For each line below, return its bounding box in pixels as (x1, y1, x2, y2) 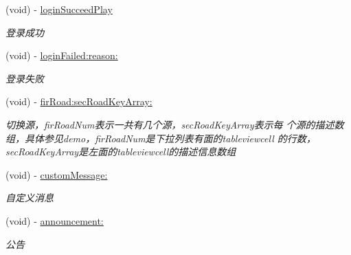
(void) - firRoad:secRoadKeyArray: (5, 94, 152, 109)
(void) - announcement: (5, 213, 104, 228)
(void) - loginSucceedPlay (5, 2, 113, 16)
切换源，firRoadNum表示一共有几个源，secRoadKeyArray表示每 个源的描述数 (5, 117, 344, 131)
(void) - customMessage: (5, 167, 108, 181)
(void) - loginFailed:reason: (5, 48, 118, 63)
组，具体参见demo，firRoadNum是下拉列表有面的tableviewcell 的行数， (5, 131, 316, 145)
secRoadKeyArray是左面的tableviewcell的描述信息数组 (5, 144, 236, 159)
